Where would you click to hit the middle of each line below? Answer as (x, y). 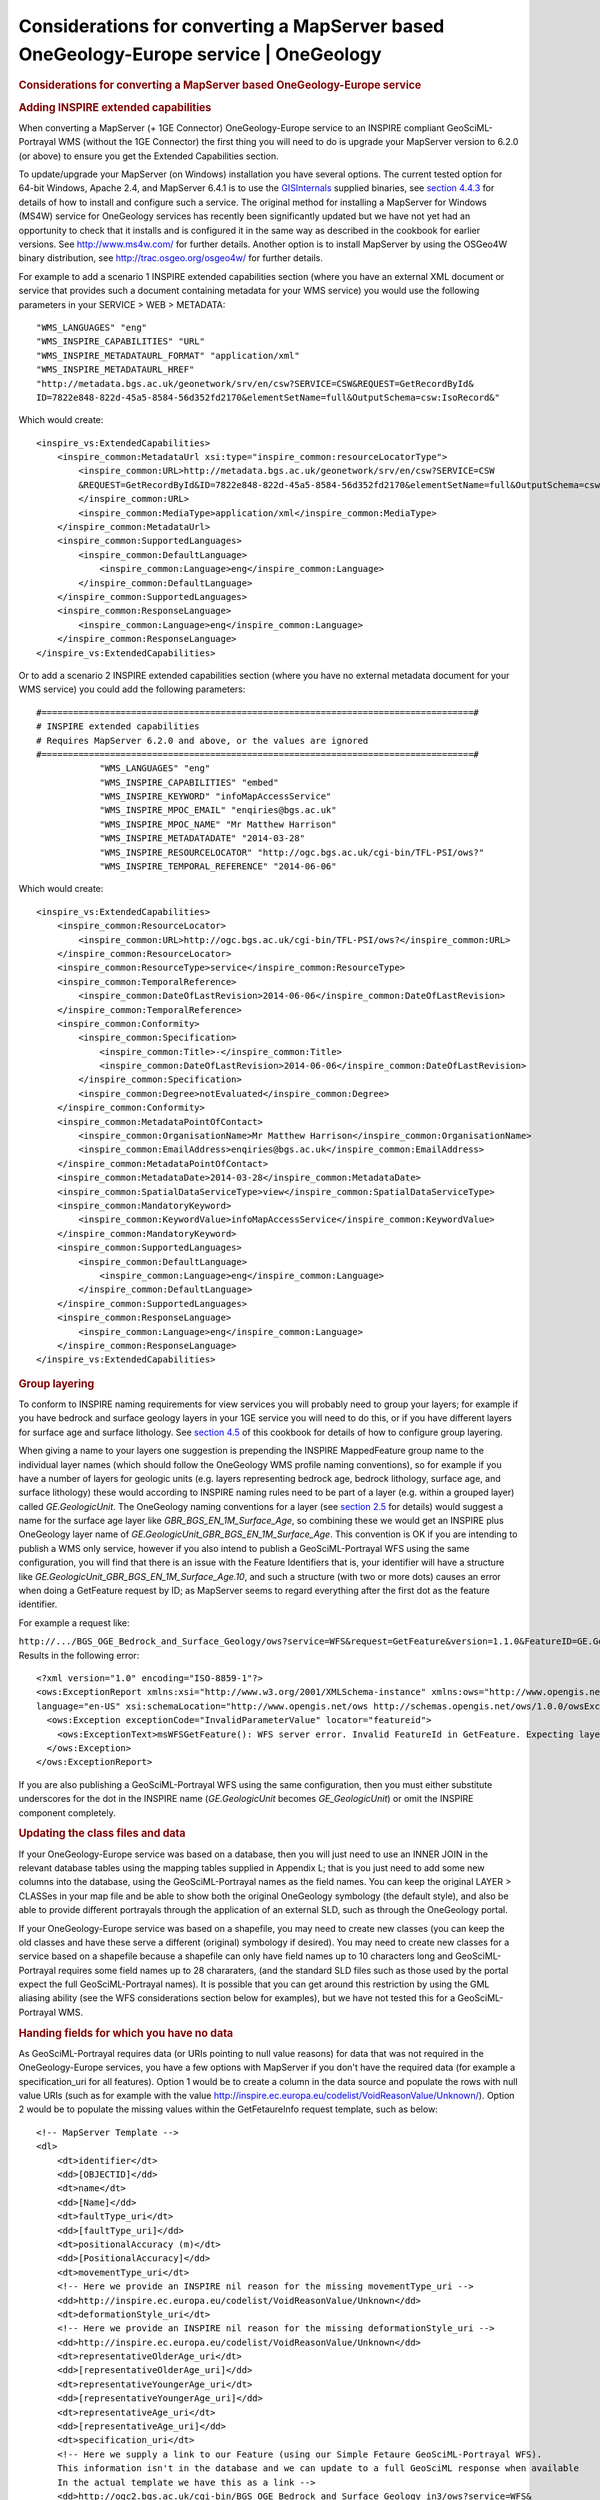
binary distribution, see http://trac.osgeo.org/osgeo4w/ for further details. (171, 258)
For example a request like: (74, 1622)
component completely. (67, 1812)
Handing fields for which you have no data (126, 2033)
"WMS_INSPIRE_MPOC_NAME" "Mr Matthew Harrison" (218, 824)
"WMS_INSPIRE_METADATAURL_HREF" (115, 369)
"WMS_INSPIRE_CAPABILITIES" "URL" (120, 341)
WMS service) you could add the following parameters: (132, 689)
